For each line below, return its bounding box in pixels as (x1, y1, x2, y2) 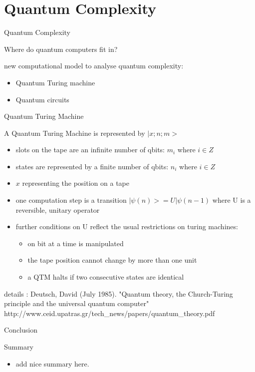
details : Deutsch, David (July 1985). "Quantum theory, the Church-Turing (4, 288, 233, 299)
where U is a (212, 195, 251, 205)
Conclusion (4, 325, 37, 335)
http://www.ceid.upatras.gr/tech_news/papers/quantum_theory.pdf (4, 308, 215, 318)
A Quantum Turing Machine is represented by (4, 127, 145, 138)
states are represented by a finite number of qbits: (15, 161, 169, 171)
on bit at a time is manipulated (27, 238, 124, 248)
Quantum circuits (15, 94, 69, 104)
